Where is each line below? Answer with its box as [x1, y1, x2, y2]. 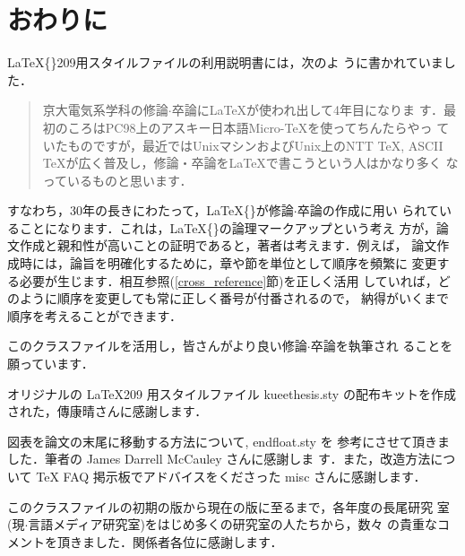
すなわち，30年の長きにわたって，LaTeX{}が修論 [7, 201, 294, 220]
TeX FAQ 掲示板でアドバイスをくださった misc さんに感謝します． [36, 467, 426, 485]
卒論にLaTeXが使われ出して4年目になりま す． [171, 100, 444, 119]
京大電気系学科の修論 [42, 100, 168, 119]
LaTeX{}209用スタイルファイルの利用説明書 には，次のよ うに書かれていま [7, 53, 443, 72]
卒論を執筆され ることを [310, 336, 453, 355]
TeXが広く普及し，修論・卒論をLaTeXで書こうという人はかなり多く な [42, 153, 459, 172]
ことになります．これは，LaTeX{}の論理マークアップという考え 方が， [19, 218, 436, 237]
